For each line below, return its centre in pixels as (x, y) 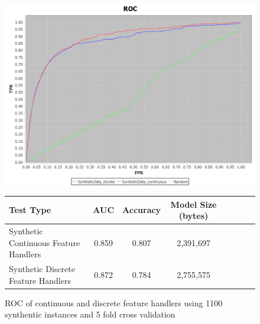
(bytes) (194, 216)
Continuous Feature (45, 242)
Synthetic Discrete (42, 269)
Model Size (194, 204)
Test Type (30, 210)
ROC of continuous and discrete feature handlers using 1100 (114, 302)
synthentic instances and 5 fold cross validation (90, 314)
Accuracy (142, 210)
